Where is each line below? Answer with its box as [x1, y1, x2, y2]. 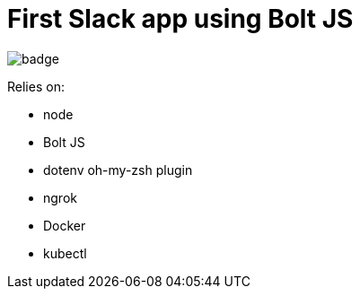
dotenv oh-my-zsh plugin [43, 161, 193, 178]
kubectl [43, 245, 87, 261]
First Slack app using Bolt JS [7, 4, 354, 34]
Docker [43, 217, 86, 233]
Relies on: [7, 78, 65, 94]
